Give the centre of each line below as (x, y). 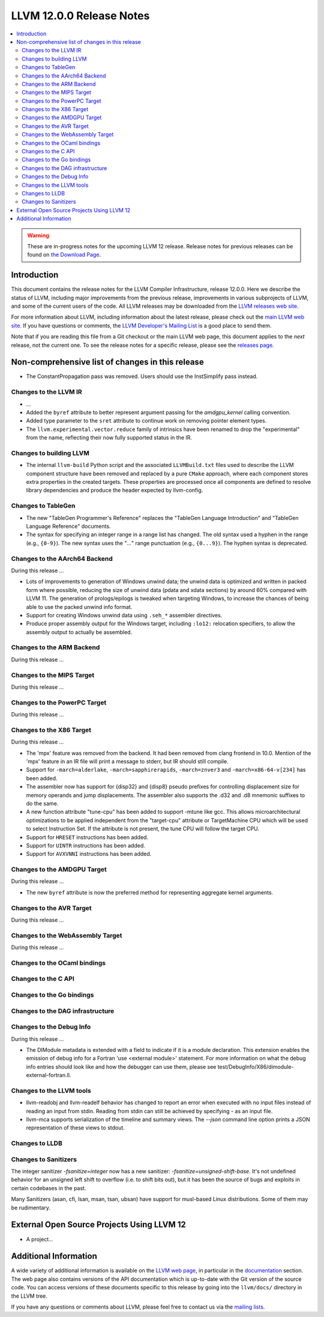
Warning (38, 235)
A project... (40, 1239)
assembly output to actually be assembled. (79, 632)
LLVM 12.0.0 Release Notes (80, 16)
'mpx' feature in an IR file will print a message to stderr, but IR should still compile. (127, 762)
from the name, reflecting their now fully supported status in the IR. (109, 438)
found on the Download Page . (64, 255)
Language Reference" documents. (68, 527)
